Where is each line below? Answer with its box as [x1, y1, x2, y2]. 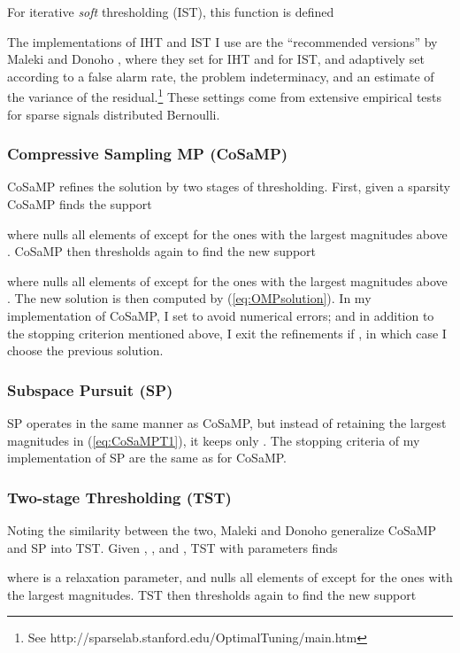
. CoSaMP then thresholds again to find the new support [7, 242, 316, 260]
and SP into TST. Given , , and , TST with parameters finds [7, 538, 338, 556]
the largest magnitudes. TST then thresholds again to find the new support [7, 585, 417, 603]
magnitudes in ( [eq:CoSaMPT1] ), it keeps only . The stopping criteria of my [7, 431, 420, 449]
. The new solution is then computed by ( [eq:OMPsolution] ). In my [7, 289, 372, 307]
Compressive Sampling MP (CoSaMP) [7, 143, 288, 165]
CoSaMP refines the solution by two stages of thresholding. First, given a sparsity [7, 177, 450, 196]
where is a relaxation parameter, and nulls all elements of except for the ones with [7, 568, 453, 587]
